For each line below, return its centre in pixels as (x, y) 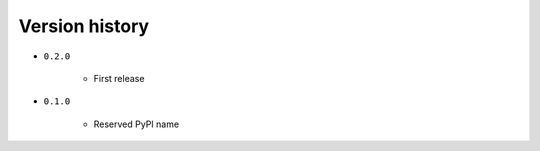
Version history (84, 26)
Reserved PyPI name (136, 124)
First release (119, 78)
